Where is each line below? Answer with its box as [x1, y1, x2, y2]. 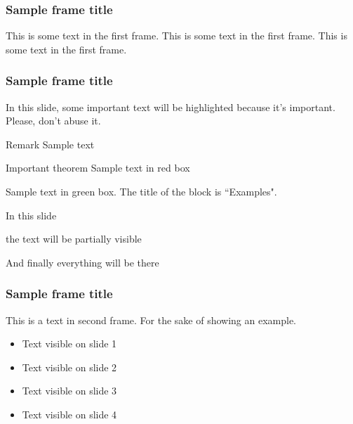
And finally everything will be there [6, 255, 159, 269]
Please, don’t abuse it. [6, 113, 101, 128]
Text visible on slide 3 [22, 383, 117, 398]
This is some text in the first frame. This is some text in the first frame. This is [6, 28, 347, 43]
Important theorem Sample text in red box [6, 160, 190, 175]
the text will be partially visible [6, 231, 142, 246]
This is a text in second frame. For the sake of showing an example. [6, 312, 297, 327]
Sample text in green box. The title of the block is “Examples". [6, 184, 277, 198]
